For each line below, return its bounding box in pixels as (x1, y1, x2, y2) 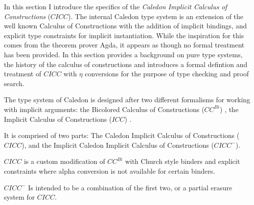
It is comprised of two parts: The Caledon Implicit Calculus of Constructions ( (4, 130, 240, 140)
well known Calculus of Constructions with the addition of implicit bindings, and (4, 21, 247, 31)
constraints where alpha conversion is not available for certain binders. (4, 165, 215, 176)
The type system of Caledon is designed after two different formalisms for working (4, 94, 251, 105)
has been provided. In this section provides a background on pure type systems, (4, 49, 243, 59)
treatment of (4, 68, 42, 79)
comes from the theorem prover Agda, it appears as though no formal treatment (4, 40, 245, 50)
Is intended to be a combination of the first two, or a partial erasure (28, 182, 232, 192)
